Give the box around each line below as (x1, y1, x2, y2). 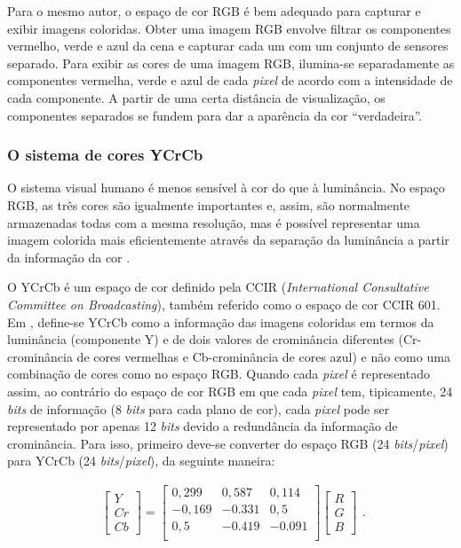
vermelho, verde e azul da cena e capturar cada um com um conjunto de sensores (7, 36, 449, 55)
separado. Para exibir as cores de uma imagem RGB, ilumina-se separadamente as (7, 53, 455, 72)
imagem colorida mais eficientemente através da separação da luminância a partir (7, 231, 449, 249)
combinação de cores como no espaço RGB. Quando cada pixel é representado (7, 364, 430, 383)
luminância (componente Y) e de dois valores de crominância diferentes (7, 330, 394, 348)
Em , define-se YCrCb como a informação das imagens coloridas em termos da (7, 312, 434, 331)
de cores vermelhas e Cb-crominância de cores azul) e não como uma (76, 347, 450, 365)
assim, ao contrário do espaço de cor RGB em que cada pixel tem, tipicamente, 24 (7, 381, 453, 400)
